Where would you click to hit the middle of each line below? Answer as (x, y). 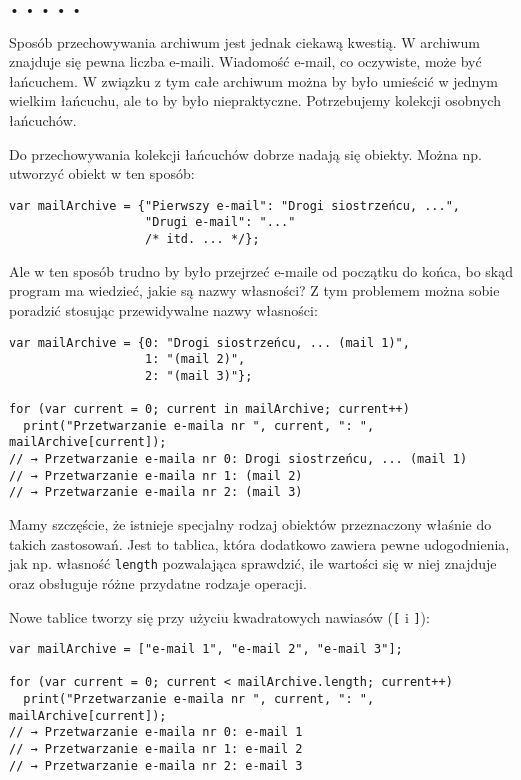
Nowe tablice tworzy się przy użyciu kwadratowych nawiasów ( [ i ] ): (219, 616)
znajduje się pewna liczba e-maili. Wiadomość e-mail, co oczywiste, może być (245, 61)
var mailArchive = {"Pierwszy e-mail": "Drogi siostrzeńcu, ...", (235, 205)
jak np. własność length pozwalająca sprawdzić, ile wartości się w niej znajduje (253, 563)
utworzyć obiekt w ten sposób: (102, 173)
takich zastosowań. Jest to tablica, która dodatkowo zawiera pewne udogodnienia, (259, 543)
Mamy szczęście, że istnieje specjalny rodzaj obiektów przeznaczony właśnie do (250, 524)
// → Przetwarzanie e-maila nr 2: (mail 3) (156, 492)
